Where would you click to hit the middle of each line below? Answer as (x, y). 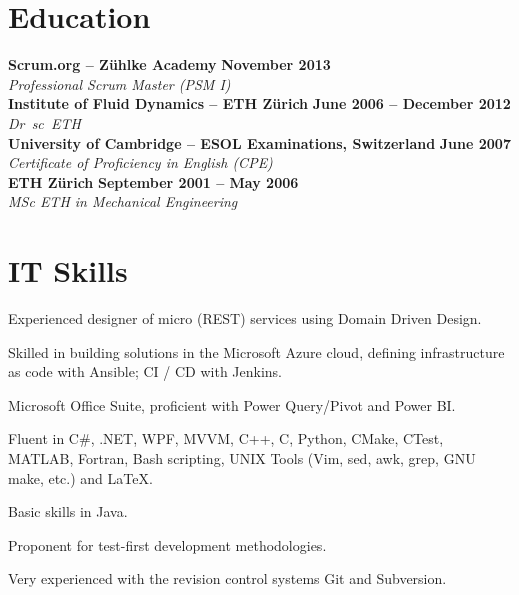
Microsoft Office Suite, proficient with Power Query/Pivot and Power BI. (232, 404)
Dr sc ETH (44, 122)
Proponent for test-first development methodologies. (167, 544)
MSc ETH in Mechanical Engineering (123, 201)
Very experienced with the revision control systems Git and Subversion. (227, 578)
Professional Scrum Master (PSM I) (119, 83)
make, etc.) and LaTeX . (80, 477)
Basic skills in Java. (68, 511)
